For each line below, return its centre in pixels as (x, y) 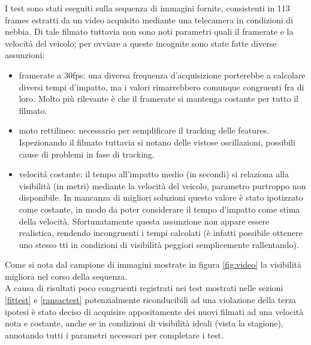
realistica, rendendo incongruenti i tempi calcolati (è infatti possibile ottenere (161, 233)
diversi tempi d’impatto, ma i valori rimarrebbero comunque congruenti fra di (161, 87)
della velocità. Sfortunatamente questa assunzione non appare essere (144, 221)
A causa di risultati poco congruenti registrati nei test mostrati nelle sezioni (144, 288)
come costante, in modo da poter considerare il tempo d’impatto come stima (159, 209)
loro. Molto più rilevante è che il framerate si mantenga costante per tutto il (159, 99)
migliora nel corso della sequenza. (66, 276)
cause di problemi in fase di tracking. (87, 154)
